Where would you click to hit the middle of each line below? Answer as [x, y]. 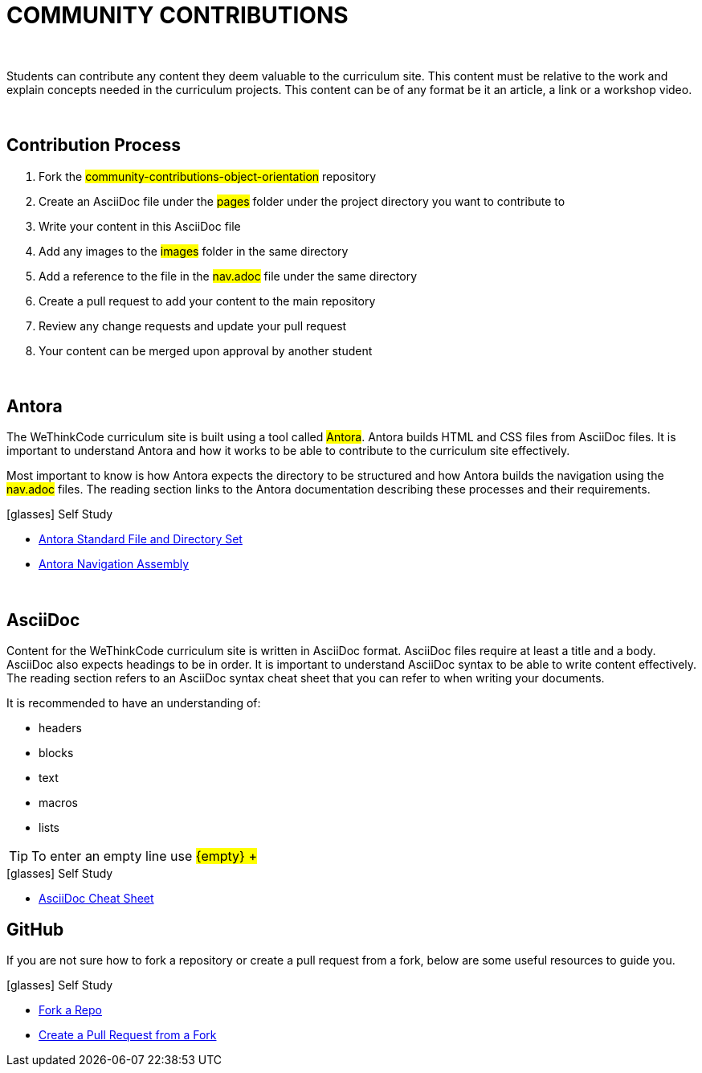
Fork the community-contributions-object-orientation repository [208, 176]
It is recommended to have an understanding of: [134, 703]
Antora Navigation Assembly [114, 564]
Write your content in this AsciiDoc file [140, 226]
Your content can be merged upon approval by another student [206, 350]
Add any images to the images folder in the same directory [194, 251]
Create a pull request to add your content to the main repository [207, 301]
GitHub [35, 929]
